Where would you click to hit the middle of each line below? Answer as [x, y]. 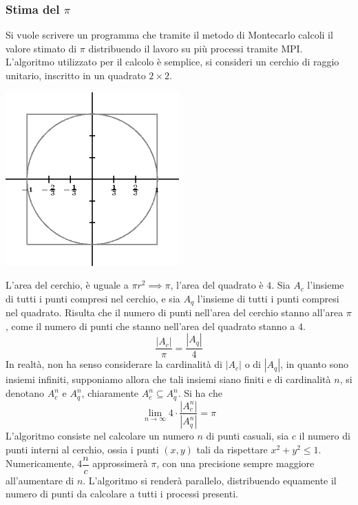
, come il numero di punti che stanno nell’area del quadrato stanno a [150, 326]
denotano [25, 393]
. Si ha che [200, 393]
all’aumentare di [40, 480]
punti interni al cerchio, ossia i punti [82, 449]
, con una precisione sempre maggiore [235, 463]
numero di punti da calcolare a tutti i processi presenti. [122, 494]
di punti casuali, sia [248, 436]
